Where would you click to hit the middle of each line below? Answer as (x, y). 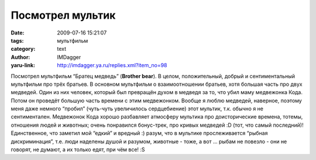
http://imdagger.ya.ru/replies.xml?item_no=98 (112, 65)
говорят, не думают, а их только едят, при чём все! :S (78, 149)
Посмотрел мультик (63, 15)
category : (23, 49)
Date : (18, 33)
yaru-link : (23, 65)
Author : (20, 57)
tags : (17, 40)
